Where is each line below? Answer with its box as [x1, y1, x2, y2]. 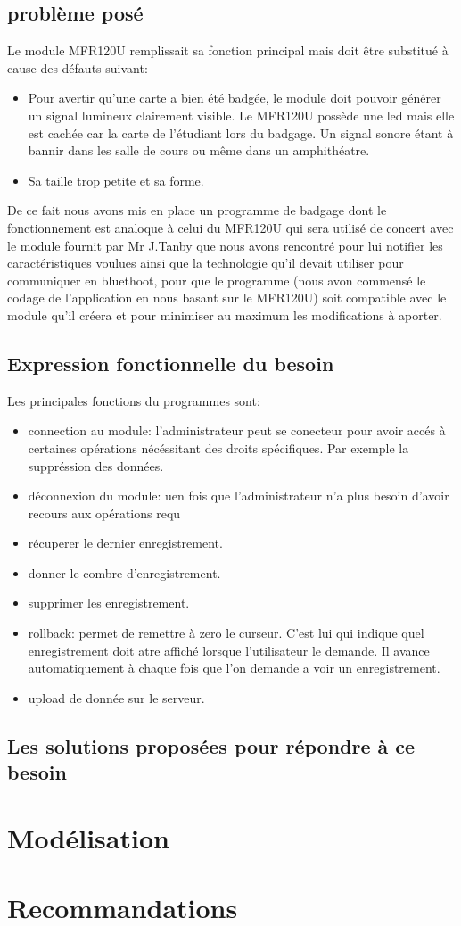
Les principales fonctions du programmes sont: [7, 391, 260, 409]
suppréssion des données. [28, 456, 164, 475]
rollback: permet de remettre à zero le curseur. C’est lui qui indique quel [28, 624, 424, 642]
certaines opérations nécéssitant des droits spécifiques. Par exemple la [28, 438, 409, 457]
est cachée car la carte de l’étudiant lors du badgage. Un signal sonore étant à [28, 123, 454, 142]
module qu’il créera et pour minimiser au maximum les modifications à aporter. [7, 305, 442, 324]
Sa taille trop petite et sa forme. [28, 170, 204, 189]
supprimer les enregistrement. [28, 593, 190, 612]
